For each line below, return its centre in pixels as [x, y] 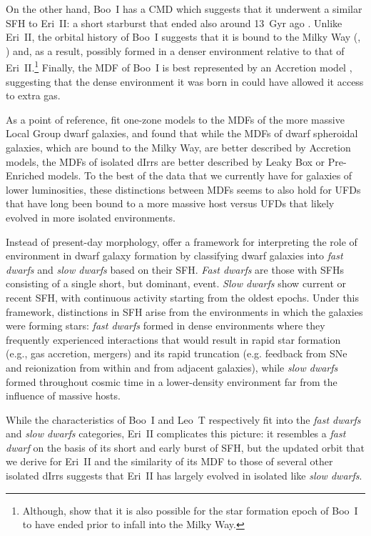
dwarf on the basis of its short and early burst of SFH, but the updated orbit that [185, 447]
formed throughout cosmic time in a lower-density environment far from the [172, 381]
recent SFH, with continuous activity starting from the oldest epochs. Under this [183, 297]
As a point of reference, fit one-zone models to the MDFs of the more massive [175, 119]
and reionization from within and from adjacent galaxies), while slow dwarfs [172, 367]
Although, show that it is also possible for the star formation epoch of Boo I [190, 510]
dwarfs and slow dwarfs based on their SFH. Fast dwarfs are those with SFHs [175, 269]
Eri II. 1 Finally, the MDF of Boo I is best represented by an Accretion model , [179, 66]
